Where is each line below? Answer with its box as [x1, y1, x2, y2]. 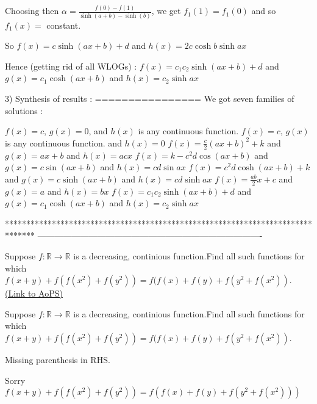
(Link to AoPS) [5, 287, 63, 300]
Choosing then [5, 4, 59, 17]
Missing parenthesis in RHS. [5, 353, 110, 366]
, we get [151, 4, 181, 17]
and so [251, 4, 276, 17]
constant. [46, 18, 81, 31]
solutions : [5, 104, 43, 117]
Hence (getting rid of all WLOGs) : [5, 59, 137, 72]
